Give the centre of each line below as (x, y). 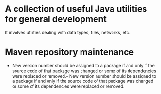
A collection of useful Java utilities (76, 9)
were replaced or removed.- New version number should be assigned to (84, 76)
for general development (56, 19)
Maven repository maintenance (70, 52)
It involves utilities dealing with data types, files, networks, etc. (68, 32)
